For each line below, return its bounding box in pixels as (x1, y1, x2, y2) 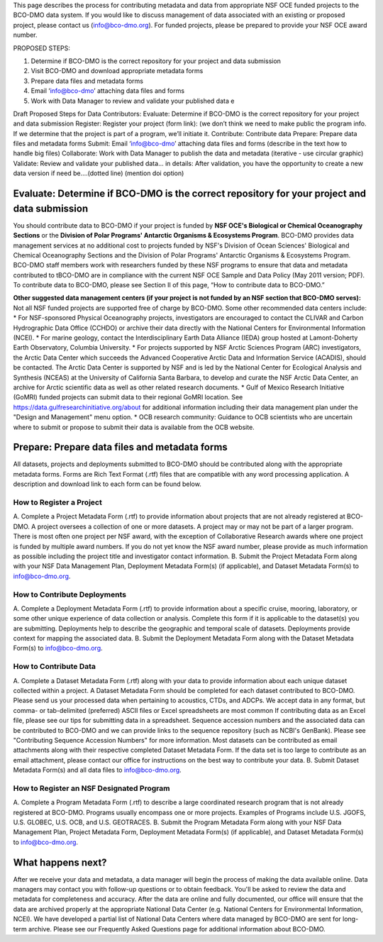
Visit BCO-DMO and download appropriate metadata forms (30, 67, 204, 75)
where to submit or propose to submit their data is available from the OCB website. (13, 423, 255, 431)
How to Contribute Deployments (13, 589, 127, 599)
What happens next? (13, 856, 107, 868)
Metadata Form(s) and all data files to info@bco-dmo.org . (13, 766, 182, 775)
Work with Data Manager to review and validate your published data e (30, 96, 235, 105)
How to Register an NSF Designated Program (13, 783, 170, 793)
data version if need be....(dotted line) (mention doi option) (13, 169, 184, 177)
